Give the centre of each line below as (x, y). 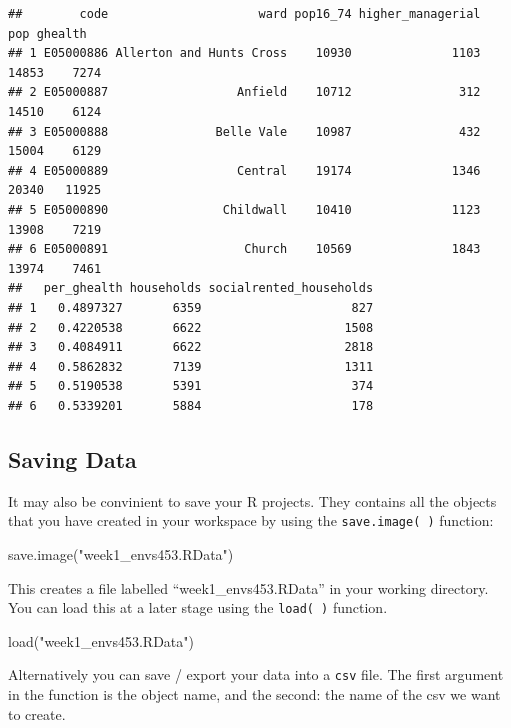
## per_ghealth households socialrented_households (191, 288)
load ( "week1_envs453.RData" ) (101, 640)
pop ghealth (47, 33)
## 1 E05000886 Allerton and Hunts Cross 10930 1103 (244, 53)
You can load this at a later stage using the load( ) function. (198, 607)
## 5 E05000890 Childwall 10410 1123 (244, 209)
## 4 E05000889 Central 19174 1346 (244, 170)
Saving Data (72, 458)
